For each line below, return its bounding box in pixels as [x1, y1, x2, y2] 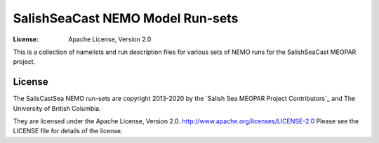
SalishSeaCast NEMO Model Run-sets [13, 11, 239, 26]
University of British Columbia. [13, 104, 102, 112]
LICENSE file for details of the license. [13, 127, 123, 135]
